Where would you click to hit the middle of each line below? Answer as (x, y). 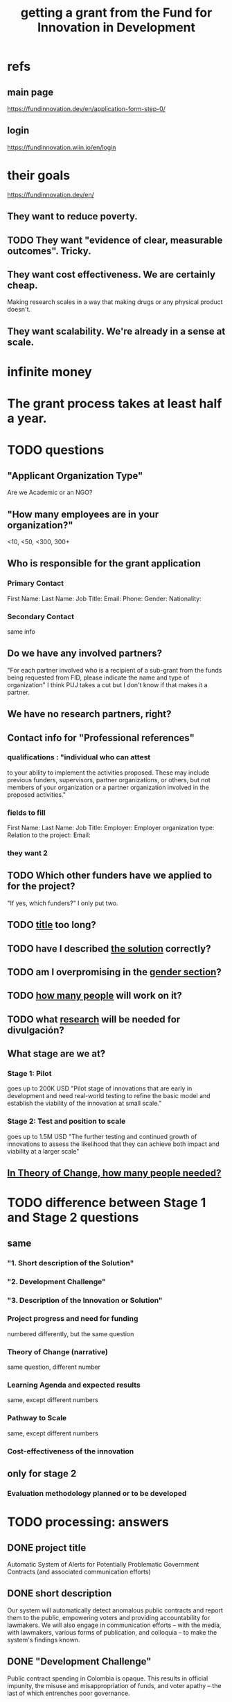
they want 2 (28, 853)
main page (30, 92)
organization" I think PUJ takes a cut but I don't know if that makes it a (107, 684)
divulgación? (36, 1030)
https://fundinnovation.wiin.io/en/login (62, 147)
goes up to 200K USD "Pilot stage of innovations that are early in (100, 1088)
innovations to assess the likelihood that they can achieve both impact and (113, 1144)
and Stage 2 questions (73, 1218)
